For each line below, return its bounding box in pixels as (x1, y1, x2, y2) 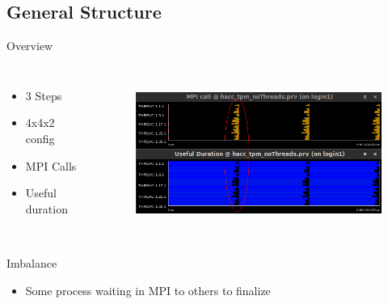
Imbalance (6, 255, 57, 272)
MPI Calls (25, 157, 77, 174)
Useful (25, 184, 57, 201)
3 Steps (25, 87, 62, 103)
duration (25, 200, 68, 217)
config (25, 129, 55, 146)
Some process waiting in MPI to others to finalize (25, 281, 271, 298)
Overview (6, 37, 53, 54)
